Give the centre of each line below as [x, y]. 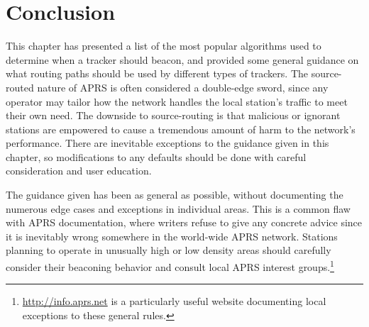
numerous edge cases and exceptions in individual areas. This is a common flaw [178, 208]
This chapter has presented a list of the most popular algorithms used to [164, 46]
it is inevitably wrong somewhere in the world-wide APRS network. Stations [172, 236]
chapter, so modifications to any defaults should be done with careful [156, 156]
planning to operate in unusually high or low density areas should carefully [169, 250]
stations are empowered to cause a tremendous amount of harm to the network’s [181, 129]
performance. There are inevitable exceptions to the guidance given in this [167, 143]
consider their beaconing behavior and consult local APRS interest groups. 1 [170, 266]
